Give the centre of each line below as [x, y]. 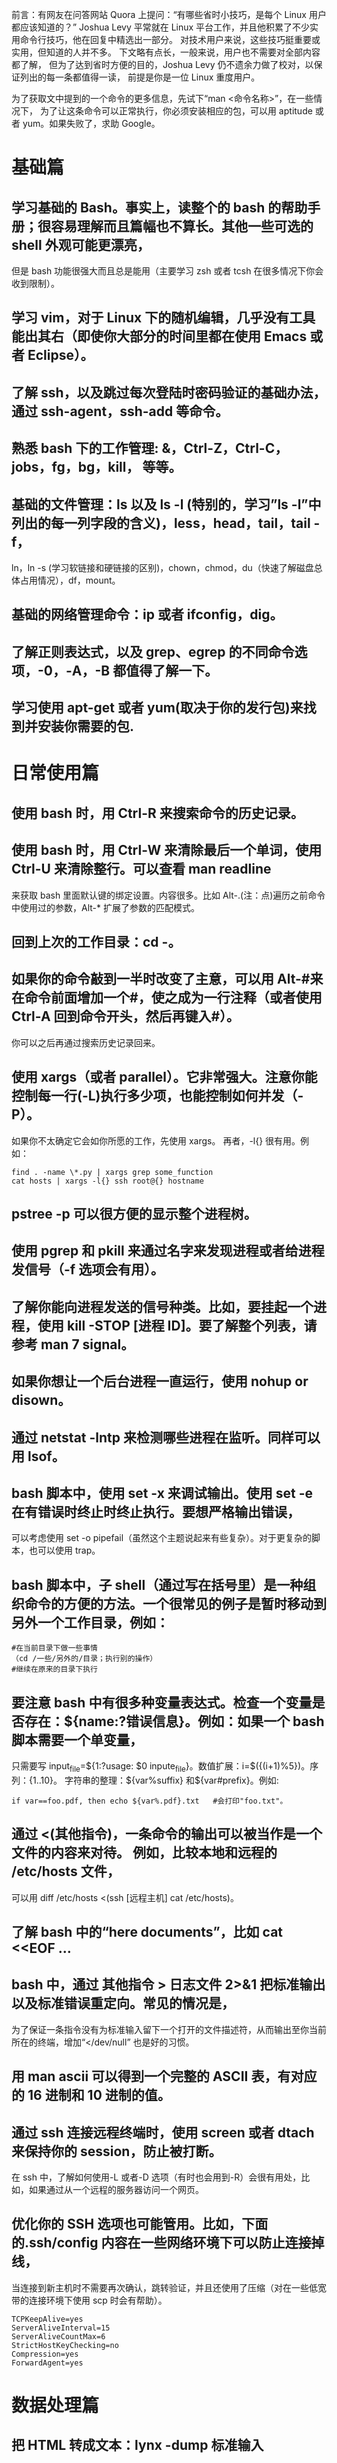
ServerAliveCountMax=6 [58, 2336]
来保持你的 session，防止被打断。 [117, 2151]
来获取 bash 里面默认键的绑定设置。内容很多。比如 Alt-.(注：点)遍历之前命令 [168, 895]
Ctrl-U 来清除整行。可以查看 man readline [141, 869]
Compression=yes [45, 2354]
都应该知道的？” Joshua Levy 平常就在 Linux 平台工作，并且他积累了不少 [161, 27]
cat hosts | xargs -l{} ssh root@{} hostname [107, 1181]
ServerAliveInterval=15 [61, 2328]
